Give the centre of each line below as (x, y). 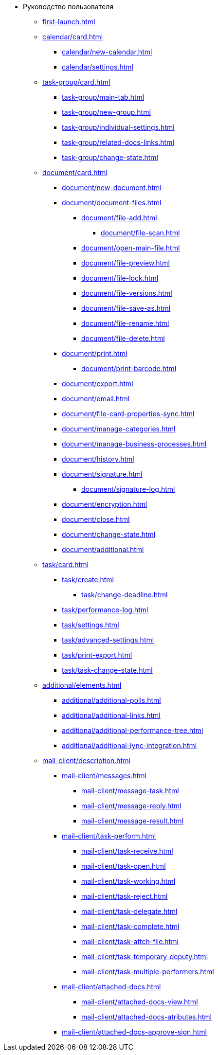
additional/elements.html (82, 685)
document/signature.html (102, 474)
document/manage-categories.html (119, 429)
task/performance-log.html (105, 610)
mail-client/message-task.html (130, 791)
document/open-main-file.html (131, 248)
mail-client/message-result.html (133, 821)
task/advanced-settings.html (108, 640)
